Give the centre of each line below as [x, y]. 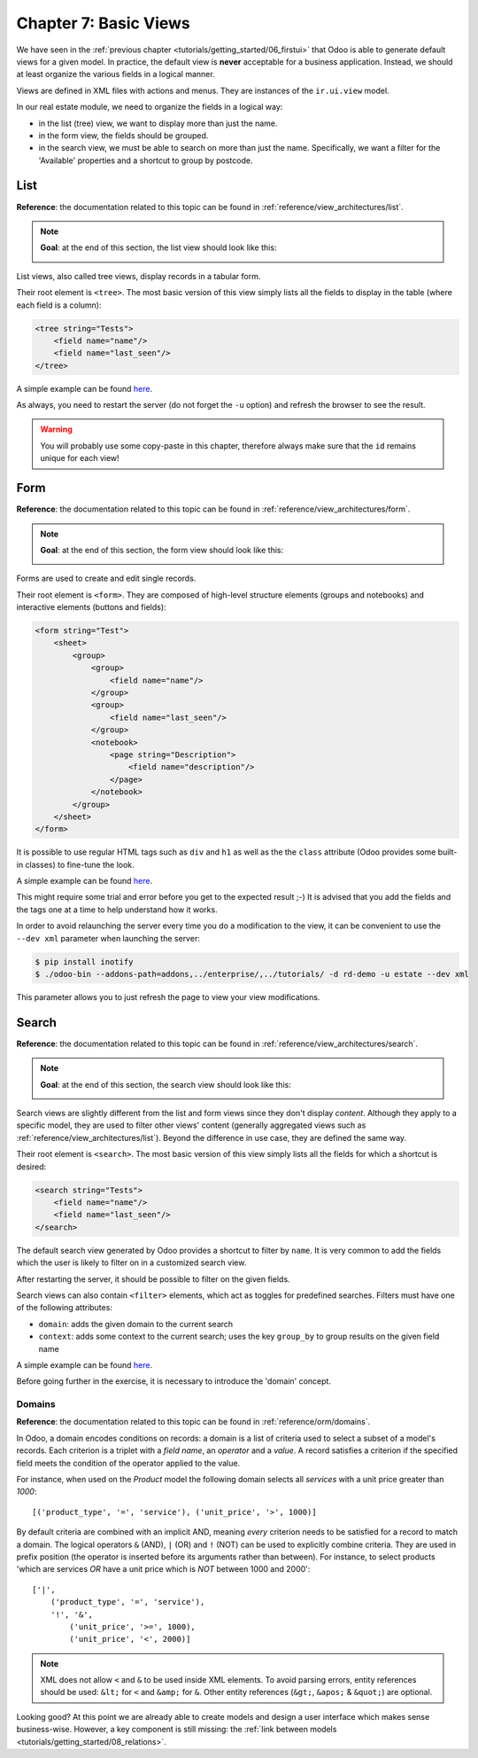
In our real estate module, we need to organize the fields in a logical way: [150, 107]
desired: [31, 1167]
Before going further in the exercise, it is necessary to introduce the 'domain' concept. [174, 1381]
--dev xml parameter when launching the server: [108, 938]
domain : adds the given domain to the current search [136, 1324]
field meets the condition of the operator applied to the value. [128, 1463]
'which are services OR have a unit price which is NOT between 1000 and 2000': [163, 1569]
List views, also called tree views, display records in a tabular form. [139, 276]
